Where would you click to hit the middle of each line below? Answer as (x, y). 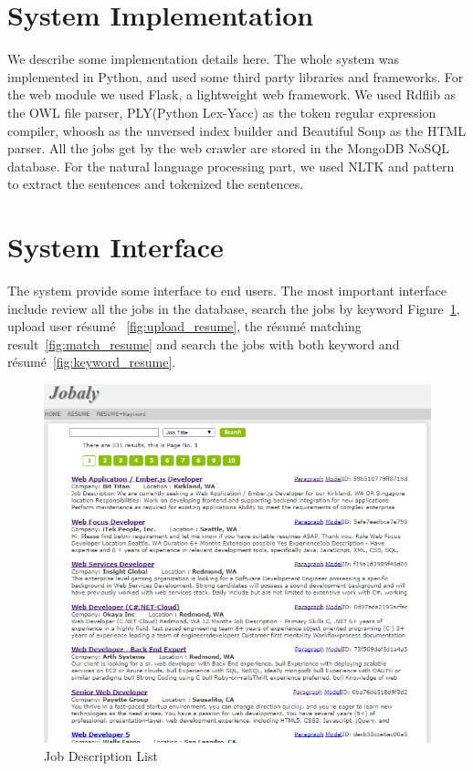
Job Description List (101, 756)
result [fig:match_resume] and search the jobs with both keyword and (204, 344)
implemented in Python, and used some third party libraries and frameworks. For (236, 76)
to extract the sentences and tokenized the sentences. (156, 184)
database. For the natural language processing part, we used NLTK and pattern (231, 166)
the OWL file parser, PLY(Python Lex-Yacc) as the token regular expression (222, 112)
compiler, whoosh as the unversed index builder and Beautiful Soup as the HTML (237, 130)
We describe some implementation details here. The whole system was (204, 59)
